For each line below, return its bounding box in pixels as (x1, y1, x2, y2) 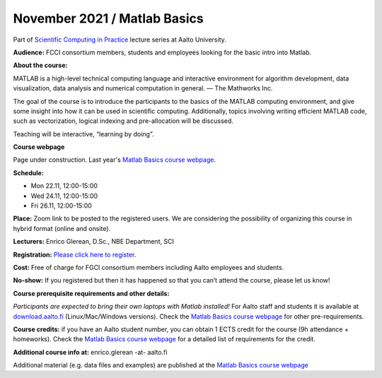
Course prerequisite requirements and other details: (13, 289, 170, 297)
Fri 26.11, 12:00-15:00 (30, 201, 92, 210)
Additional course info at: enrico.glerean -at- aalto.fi (13, 348, 168, 356)
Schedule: (13, 168, 44, 177)
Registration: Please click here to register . (13, 250, 137, 259)
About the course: (13, 61, 68, 70)
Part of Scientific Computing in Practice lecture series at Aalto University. (13, 35, 226, 44)
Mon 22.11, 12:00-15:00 (30, 182, 98, 190)
